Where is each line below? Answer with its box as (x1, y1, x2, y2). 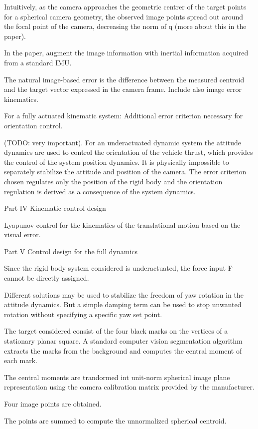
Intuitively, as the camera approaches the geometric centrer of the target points (4, 1, 247, 11)
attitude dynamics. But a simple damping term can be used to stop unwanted (4, 299, 242, 310)
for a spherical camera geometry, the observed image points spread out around (4, 11, 244, 21)
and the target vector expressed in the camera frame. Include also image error (4, 84, 242, 94)
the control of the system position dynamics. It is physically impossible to (4, 156, 229, 167)
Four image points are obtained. (4, 399, 102, 409)
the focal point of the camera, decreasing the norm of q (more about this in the (4, 21, 247, 31)
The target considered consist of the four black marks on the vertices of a (4, 326, 228, 336)
